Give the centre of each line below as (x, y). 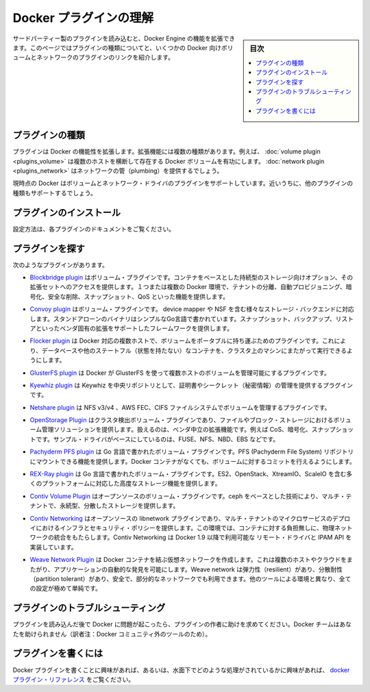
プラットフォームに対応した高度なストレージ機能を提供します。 (131, 484)
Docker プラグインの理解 (83, 18)
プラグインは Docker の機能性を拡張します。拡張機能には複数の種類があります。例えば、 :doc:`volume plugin (167, 151)
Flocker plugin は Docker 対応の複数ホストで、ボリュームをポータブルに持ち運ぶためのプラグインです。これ (182, 341)
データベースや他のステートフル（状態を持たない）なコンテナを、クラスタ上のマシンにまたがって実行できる (194, 350)
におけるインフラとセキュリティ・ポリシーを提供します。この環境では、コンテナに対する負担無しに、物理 (185, 528)
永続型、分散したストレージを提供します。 (119, 506)
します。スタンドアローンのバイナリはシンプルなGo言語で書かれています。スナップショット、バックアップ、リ (186, 319)
